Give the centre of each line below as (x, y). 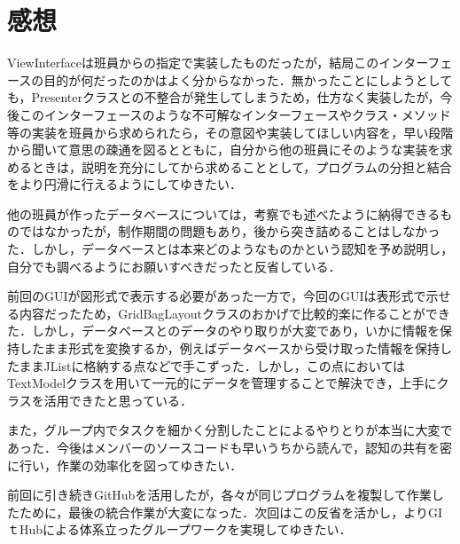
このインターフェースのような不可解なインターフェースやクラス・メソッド (235, 114)
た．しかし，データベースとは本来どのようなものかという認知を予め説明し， (230, 249)
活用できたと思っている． (118, 400)
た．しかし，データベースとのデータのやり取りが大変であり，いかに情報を (224, 331)
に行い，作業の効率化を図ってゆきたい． (125, 465)
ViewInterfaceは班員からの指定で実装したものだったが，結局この (193, 63)
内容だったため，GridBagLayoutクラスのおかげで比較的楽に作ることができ (234, 313)
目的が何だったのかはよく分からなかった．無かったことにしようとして (248, 79)
